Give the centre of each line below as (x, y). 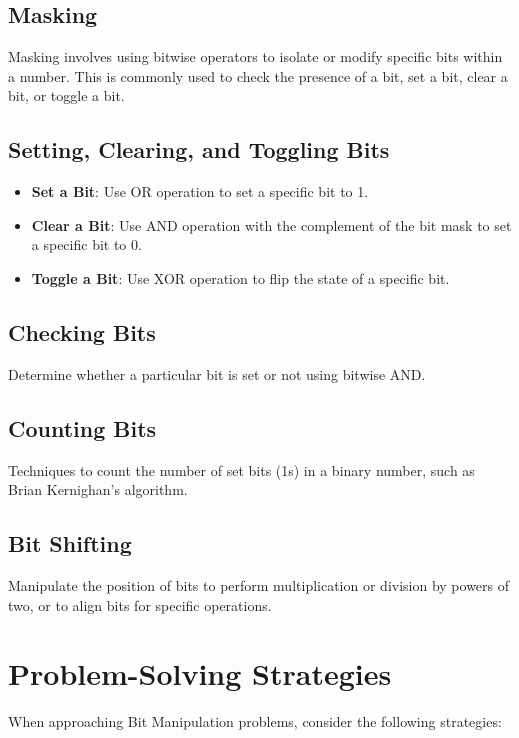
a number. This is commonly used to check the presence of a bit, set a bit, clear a (258, 75)
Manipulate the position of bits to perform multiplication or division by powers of (259, 584)
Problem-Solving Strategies (200, 673)
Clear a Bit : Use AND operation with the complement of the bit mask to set (271, 224)
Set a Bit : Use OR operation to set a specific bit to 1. (200, 191)
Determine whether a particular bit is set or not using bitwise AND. (217, 373)
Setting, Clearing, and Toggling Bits (199, 149)
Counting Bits (82, 427)
